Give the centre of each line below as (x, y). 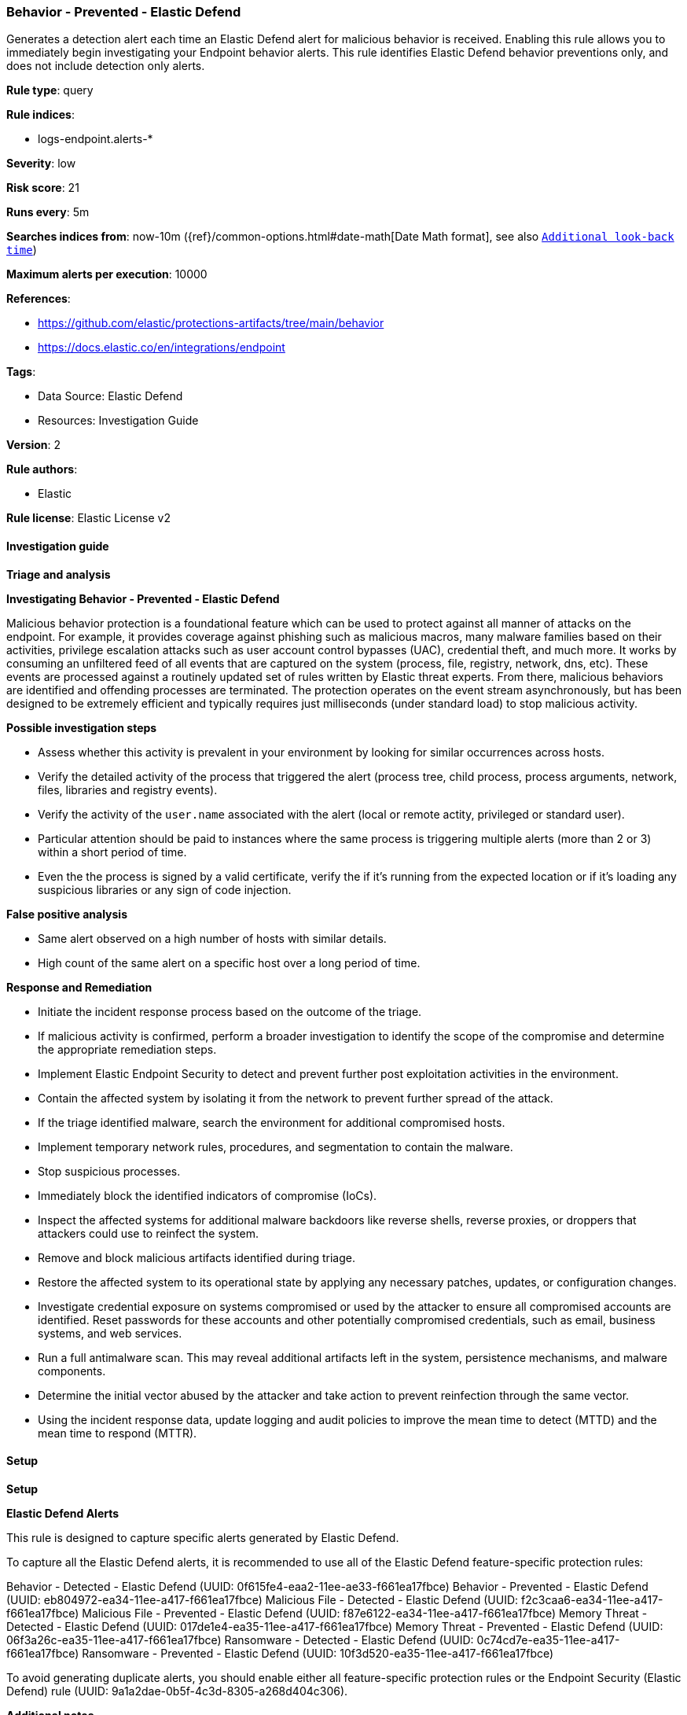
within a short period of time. (112, 852)
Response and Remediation (79, 987)
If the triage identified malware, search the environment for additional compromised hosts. (272, 1122)
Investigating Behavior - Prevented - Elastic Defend (143, 598)
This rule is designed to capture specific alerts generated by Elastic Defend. (203, 1537)
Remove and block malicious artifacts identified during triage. (197, 1257)
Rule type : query (50, 90)
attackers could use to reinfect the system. (149, 1233)
